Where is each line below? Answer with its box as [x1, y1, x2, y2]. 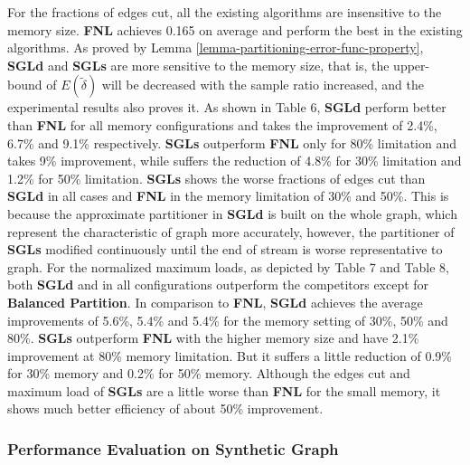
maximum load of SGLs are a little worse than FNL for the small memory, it [7, 381, 441, 400]
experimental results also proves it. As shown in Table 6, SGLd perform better [7, 98, 446, 117]
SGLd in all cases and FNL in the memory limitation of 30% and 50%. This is [7, 186, 449, 205]
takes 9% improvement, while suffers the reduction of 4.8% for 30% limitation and [7, 151, 462, 170]
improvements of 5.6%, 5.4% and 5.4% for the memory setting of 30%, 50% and [7, 310, 448, 329]
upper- [393, 55, 430, 74]
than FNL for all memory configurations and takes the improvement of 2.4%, [7, 115, 437, 134]
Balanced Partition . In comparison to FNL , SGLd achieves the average [7, 292, 423, 311]
